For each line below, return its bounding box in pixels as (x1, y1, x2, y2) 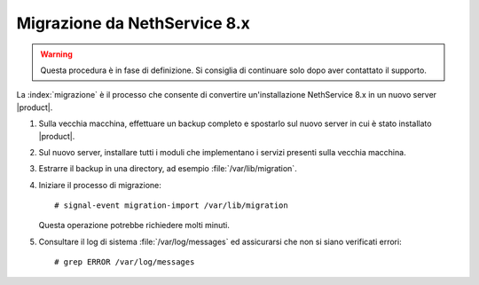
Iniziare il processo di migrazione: (38, 179, 161, 190)
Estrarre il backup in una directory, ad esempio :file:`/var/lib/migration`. (38, 163, 297, 174)
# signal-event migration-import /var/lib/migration (54, 201, 288, 210)
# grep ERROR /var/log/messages (54, 257, 195, 267)
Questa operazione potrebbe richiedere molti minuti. (38, 220, 230, 231)
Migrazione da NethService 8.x (16, 13, 250, 33)
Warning (40, 49, 73, 59)
